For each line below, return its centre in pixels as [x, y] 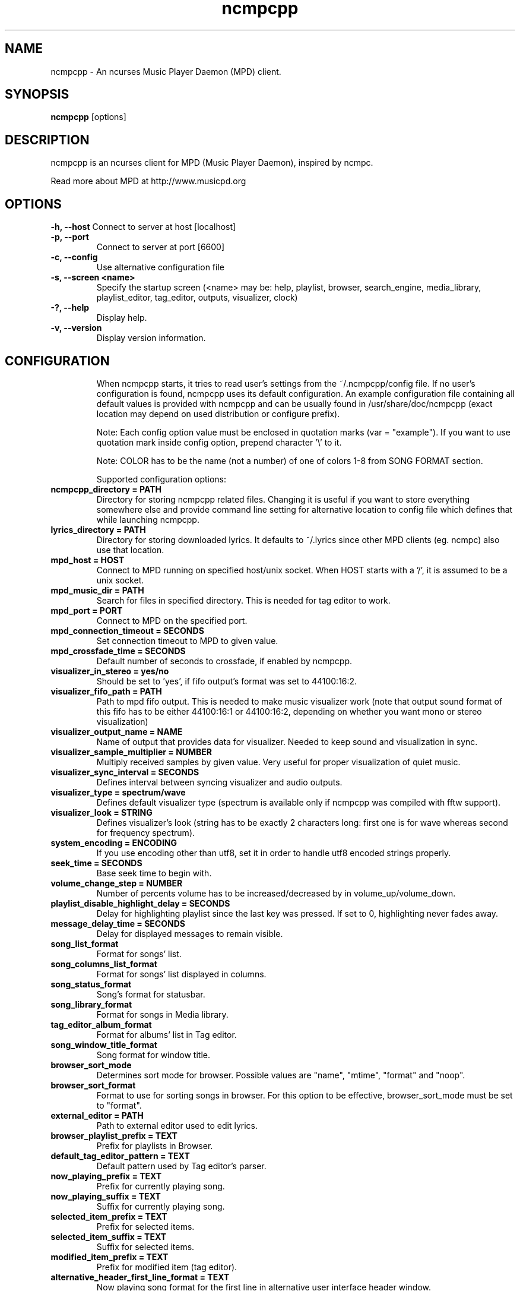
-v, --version [76, 328]
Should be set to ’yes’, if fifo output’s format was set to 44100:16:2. [227, 681]
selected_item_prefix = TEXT [109, 1216]
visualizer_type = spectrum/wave [118, 792]
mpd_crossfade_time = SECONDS [118, 651]
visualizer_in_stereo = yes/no [110, 671]
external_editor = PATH [97, 1115]
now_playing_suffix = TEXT [106, 1196]
